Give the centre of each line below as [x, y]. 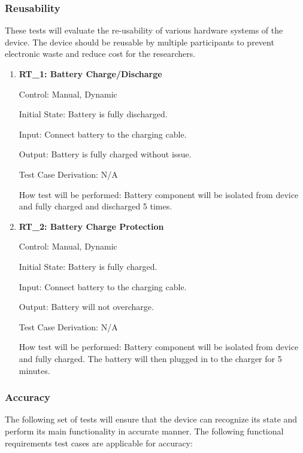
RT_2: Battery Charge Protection [91, 226]
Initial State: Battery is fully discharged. [93, 114]
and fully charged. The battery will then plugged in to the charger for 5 [150, 358]
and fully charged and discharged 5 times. [96, 206]
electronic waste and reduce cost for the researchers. [100, 54]
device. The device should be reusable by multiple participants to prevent [140, 42]
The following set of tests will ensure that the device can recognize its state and [151, 419]
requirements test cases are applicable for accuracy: [99, 443]
